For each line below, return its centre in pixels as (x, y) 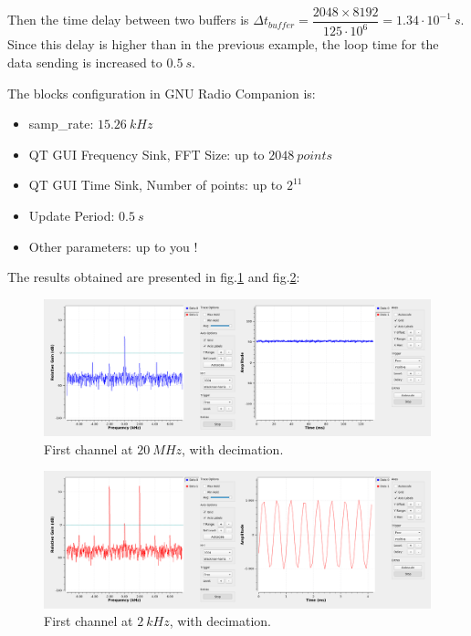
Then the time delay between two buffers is (128, 20)
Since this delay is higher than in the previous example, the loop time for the (223, 44)
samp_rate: (61, 124)
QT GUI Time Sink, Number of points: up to (156, 185)
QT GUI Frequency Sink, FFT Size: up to (147, 154)
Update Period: (72, 215)
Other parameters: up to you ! (113, 246)
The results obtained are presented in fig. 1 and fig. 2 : (154, 277)
